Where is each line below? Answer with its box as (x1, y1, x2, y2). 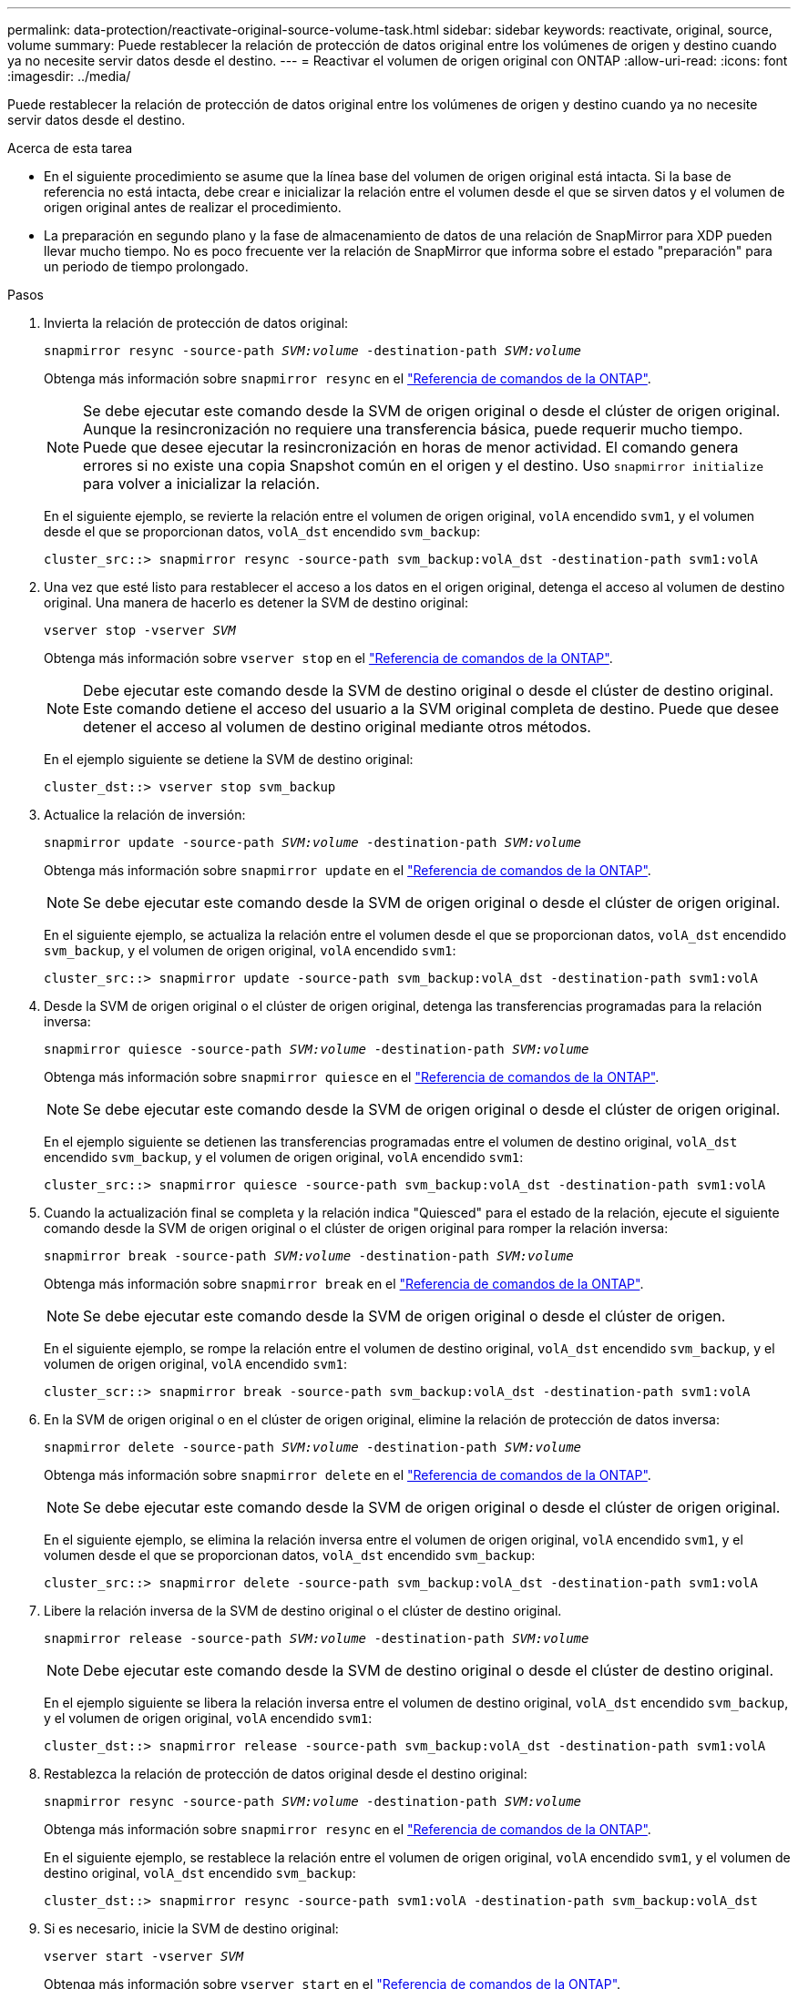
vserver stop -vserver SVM (44, 623, 236, 637)
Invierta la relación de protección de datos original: (44, 315, 349, 331)
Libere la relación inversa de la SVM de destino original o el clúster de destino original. (44, 1603, 562, 1618)
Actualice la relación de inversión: (44, 807, 246, 822)
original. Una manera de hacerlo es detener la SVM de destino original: (44, 595, 468, 610)
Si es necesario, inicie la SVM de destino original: (44, 1921, 339, 1936)
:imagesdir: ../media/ (7, 68, 131, 84)
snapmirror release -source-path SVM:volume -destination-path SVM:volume (44, 1631, 589, 1646)
